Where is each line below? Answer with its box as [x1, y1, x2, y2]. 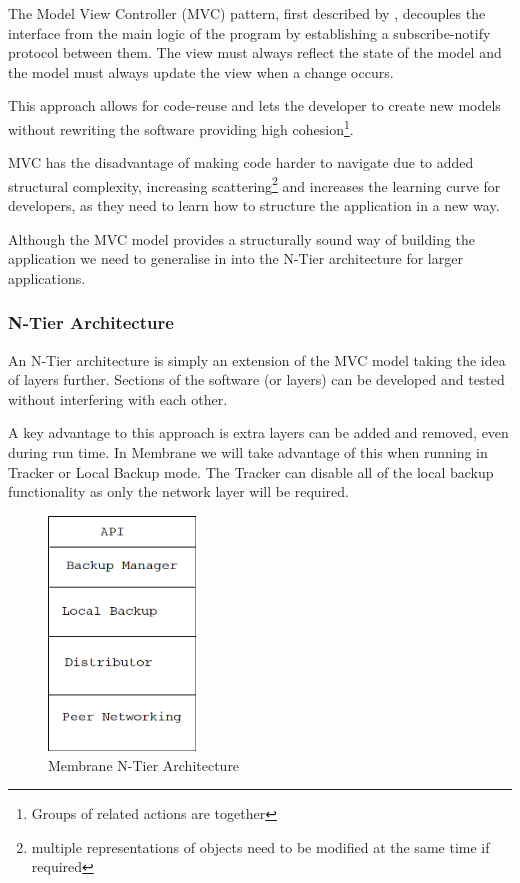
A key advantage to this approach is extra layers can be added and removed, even [8, 422, 509, 443]
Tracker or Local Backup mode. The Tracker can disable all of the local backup [8, 461, 494, 482]
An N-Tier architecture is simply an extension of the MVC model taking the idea [8, 349, 506, 370]
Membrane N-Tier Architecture [48, 754, 240, 775]
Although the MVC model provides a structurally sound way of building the [8, 228, 476, 249]
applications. [8, 267, 86, 288]
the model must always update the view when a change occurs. [8, 61, 394, 82]
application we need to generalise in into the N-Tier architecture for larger [8, 248, 463, 269]
